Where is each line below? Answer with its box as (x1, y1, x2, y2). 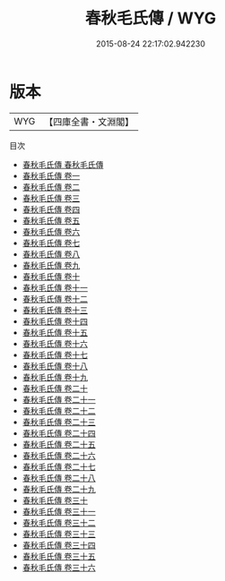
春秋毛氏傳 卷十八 (22, 360, 88, 372)
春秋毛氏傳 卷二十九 (22, 483, 96, 494)
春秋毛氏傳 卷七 (22, 237, 81, 248)
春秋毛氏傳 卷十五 (22, 327, 88, 337)
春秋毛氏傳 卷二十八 (22, 472, 96, 483)
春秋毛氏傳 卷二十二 (22, 405, 96, 416)
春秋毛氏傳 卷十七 (22, 349, 88, 360)
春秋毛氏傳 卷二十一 (22, 394, 96, 405)
